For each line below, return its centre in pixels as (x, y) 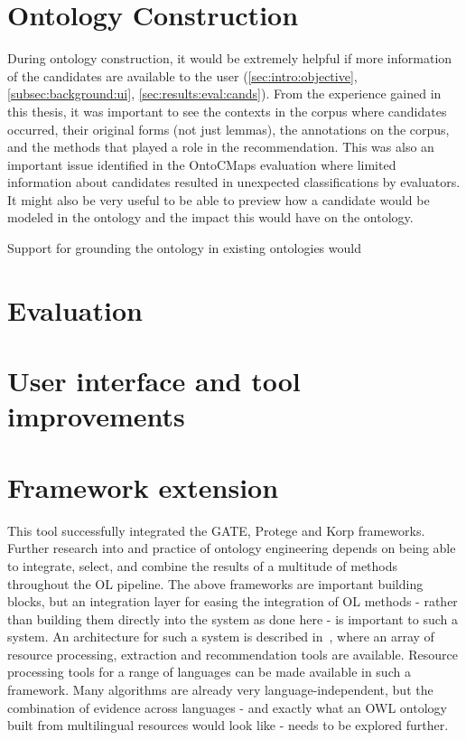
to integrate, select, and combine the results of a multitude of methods (203, 565)
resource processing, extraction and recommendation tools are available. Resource (233, 654)
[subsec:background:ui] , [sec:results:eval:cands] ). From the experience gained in (224, 94)
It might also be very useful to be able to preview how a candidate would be (219, 199)
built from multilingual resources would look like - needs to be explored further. (228, 725)
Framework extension (143, 487)
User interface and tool (154, 381)
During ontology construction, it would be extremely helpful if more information (230, 58)
